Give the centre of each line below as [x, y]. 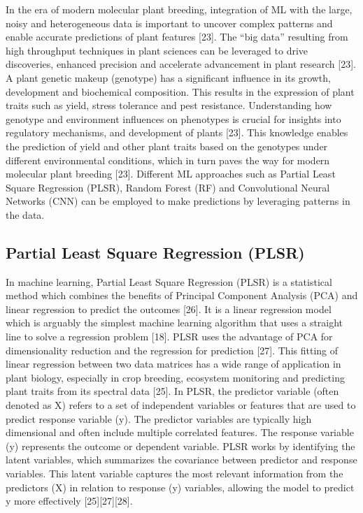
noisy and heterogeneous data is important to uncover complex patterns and [169, 23]
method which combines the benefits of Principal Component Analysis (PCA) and [182, 295]
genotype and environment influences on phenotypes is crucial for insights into [173, 118]
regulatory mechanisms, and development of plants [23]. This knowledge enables [177, 132]
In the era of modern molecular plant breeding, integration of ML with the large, [179, 9]
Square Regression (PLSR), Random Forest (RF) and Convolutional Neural [168, 187]
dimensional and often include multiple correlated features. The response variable [180, 432]
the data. [25, 214]
